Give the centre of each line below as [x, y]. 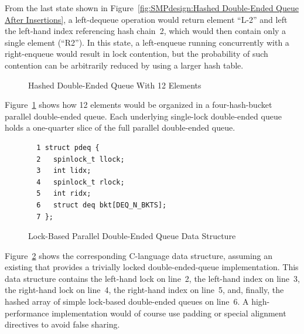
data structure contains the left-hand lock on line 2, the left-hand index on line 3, [152, 278]
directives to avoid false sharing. [62, 324]
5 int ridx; [64, 194]
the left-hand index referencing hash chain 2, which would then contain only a [146, 31]
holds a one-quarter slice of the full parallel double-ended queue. [120, 127]
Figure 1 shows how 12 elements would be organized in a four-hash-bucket [139, 105]
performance [27, 313]
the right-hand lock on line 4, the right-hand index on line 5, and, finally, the [144, 290]
